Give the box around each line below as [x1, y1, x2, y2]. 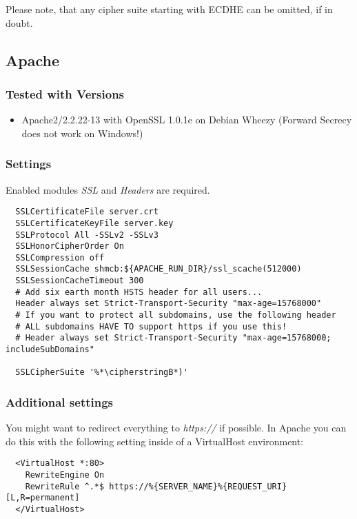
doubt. [6, 15, 33, 30]
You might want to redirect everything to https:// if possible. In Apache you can [6, 420, 347, 435]
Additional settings [6, 393, 114, 410]
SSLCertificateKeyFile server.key [15, 218, 174, 228]
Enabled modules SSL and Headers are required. [6, 182, 210, 196]
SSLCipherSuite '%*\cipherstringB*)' [15, 367, 188, 378]
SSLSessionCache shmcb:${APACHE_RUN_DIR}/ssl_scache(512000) [15, 264, 302, 274]
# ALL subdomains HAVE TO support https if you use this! [15, 321, 287, 332]
